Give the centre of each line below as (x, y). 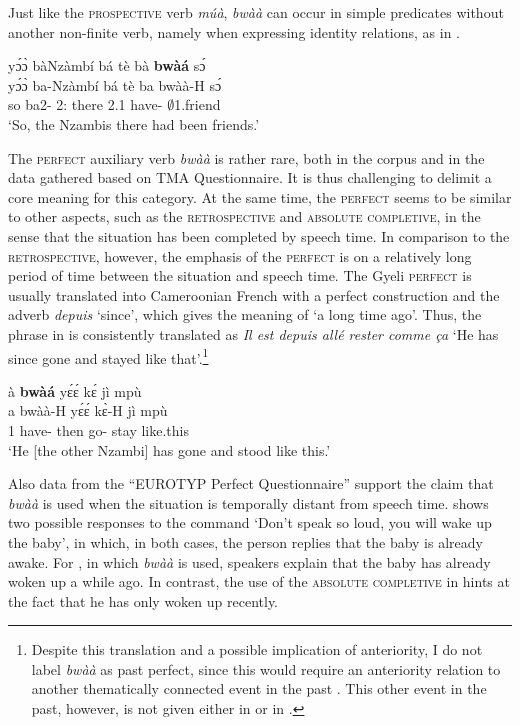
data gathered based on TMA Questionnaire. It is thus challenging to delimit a (250, 177)
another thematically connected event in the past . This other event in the (259, 688)
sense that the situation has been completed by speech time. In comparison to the (259, 235)
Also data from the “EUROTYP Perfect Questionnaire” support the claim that (251, 483)
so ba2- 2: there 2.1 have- (85, 104)
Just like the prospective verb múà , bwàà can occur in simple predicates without (256, 12)
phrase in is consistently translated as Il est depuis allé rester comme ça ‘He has (253, 333)
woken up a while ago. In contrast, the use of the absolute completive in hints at (259, 581)
